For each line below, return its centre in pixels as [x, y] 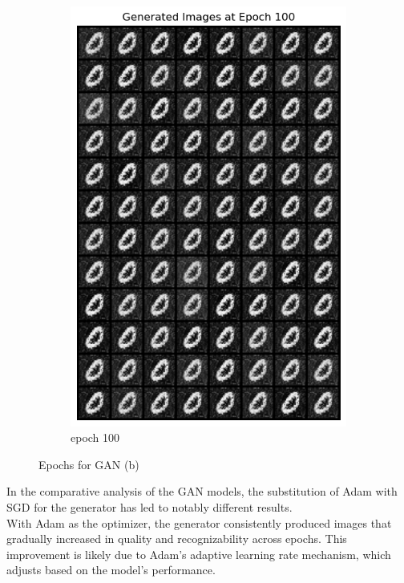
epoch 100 [95, 437]
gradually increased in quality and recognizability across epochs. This [177, 538]
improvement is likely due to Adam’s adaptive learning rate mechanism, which [199, 554]
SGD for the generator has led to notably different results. [149, 506]
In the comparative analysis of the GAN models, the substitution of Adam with [202, 491]
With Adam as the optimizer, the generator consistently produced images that [199, 522]
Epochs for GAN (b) [89, 464]
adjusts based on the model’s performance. [111, 570]
